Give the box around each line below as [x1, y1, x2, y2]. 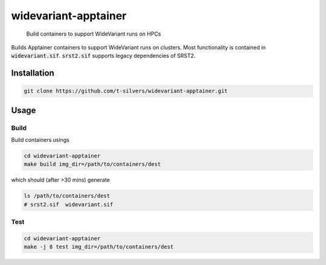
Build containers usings [11, 136, 69, 144]
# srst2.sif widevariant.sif [24, 201, 113, 208]
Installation [11, 68, 54, 78]
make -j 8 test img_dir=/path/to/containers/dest [24, 243, 174, 251]
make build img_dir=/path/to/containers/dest [24, 161, 161, 168]
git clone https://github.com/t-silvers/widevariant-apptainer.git [24, 88, 228, 95]
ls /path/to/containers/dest [24, 193, 110, 199]
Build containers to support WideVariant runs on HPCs [26, 30, 161, 37]
